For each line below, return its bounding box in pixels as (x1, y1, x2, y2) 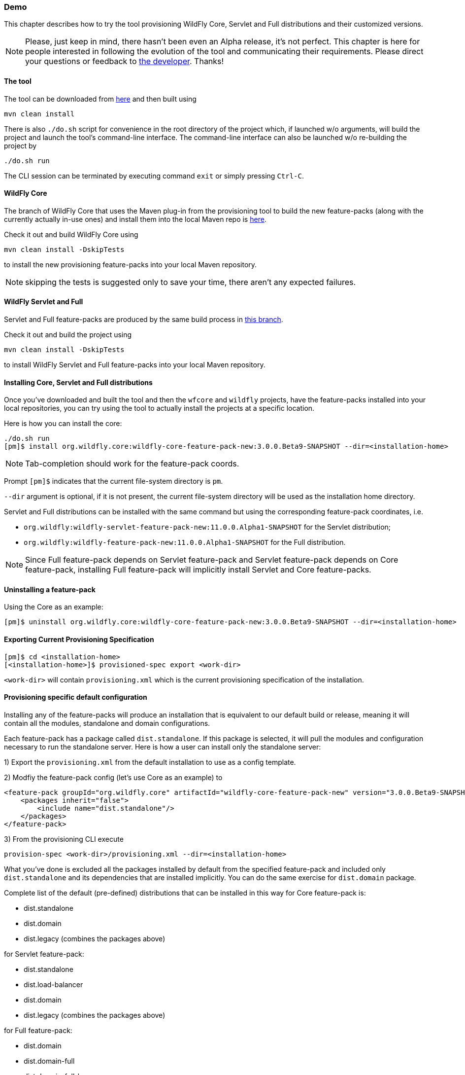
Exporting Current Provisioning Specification (4, 635, 154, 644)
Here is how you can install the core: (4, 419, 122, 428)
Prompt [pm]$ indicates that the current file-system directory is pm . (4, 477, 223, 486)
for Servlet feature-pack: (4, 949, 84, 958)
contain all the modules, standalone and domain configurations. (4, 718, 210, 727)
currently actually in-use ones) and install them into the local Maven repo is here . (4, 215, 266, 223)
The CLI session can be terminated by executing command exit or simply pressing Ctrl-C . (4, 171, 304, 180)
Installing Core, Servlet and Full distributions (4, 378, 153, 387)
